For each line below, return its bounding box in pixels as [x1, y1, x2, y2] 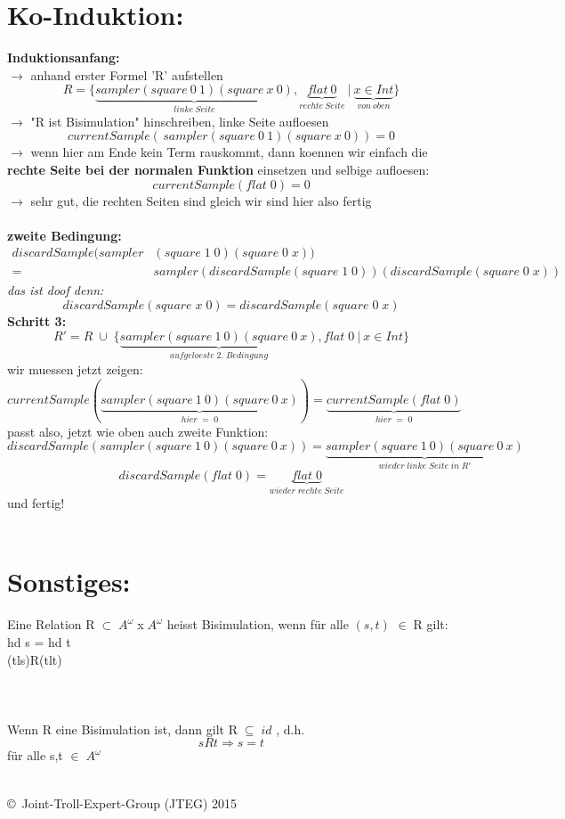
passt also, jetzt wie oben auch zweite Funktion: [7, 422, 269, 440]
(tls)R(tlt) [7, 650, 62, 668]
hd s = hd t [7, 632, 71, 651]
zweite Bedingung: [7, 225, 122, 244]
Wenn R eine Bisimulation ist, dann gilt [7, 719, 225, 738]
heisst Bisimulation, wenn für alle [166, 615, 349, 634]
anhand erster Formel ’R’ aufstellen [30, 65, 223, 84]
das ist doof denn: [7, 281, 104, 299]
